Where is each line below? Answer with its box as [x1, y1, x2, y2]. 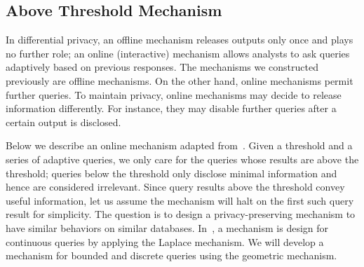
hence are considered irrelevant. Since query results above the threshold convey [6, 179, 345, 194]
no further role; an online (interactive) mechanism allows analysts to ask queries [6, 46, 350, 60]
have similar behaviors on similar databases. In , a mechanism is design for [6, 220, 329, 235]
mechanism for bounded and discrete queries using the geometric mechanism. [6, 248, 337, 263]
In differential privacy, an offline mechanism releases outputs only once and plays [6, 32, 353, 47]
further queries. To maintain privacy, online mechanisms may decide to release [6, 87, 342, 102]
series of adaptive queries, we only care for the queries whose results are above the [6, 151, 359, 166]
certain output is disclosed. [6, 114, 121, 129]
